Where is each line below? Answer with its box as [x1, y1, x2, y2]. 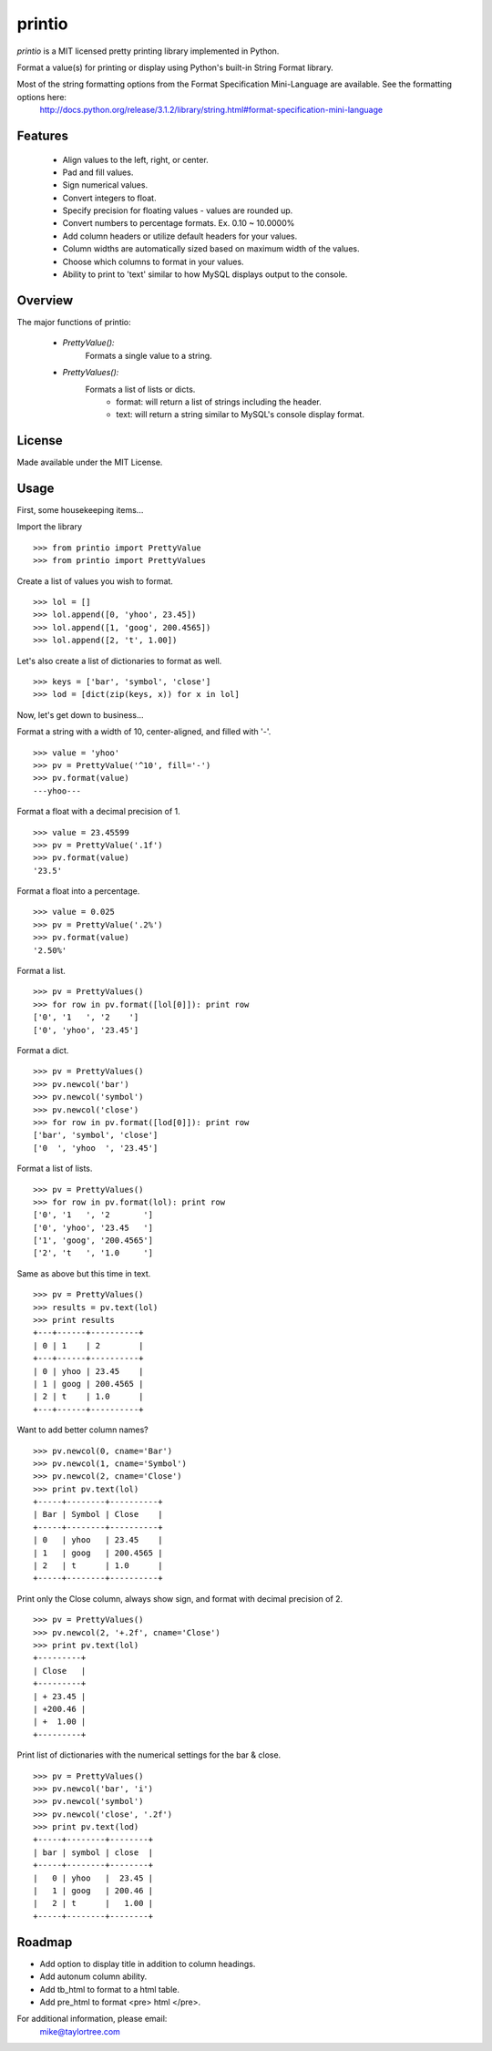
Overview [16, 292, 74, 308]
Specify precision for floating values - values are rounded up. [62, 205, 293, 216]
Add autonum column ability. [39, 1971, 148, 1982]
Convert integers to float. [62, 192, 157, 203]
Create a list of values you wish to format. [16, 575, 173, 587]
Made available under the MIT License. [16, 456, 163, 468]
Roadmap [16, 1934, 73, 1950]
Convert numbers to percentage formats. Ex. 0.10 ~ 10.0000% [62, 218, 295, 229]
